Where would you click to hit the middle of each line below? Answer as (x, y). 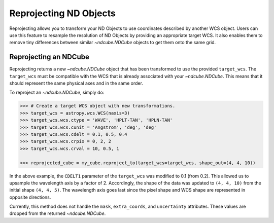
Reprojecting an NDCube (49, 57)
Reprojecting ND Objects (63, 13)
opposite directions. (30, 197)
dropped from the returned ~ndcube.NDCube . (58, 213)
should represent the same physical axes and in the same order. (76, 83)
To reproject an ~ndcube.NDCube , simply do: (57, 92)
